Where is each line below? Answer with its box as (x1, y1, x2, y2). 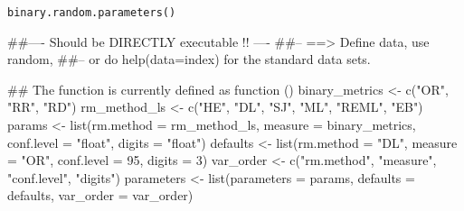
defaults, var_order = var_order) (7, 186, 194, 205)
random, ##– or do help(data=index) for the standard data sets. (7, 50, 371, 69)
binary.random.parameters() (7, 6, 176, 19)
